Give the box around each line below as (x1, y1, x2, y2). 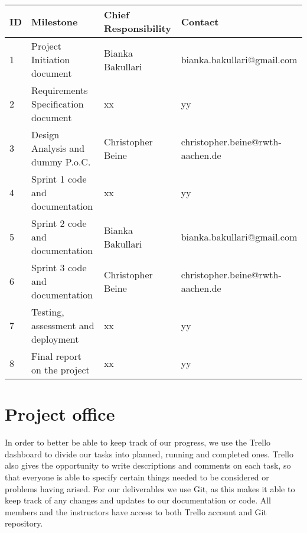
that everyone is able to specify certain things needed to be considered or (5, 470, 269, 483)
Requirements (31, 83, 88, 97)
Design (31, 128, 60, 141)
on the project (31, 363, 90, 376)
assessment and (31, 318, 94, 332)
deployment (31, 332, 79, 346)
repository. (5, 517, 43, 529)
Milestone (31, 14, 78, 28)
